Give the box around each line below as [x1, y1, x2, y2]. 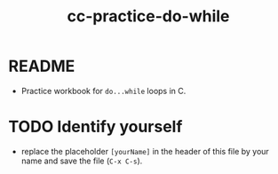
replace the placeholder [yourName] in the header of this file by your [20, 146, 270, 156]
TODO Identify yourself [8, 117, 183, 137]
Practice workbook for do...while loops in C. [20, 85, 187, 96]
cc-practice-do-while [67, 6, 230, 27]
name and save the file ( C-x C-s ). [20, 155, 143, 166]
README [8, 56, 75, 76]
